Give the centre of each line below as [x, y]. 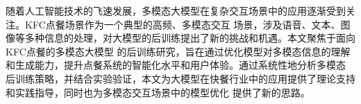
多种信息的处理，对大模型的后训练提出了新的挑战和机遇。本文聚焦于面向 [190, 38]
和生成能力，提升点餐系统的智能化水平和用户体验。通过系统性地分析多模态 [176, 65]
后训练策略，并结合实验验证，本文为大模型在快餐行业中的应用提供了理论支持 [180, 78]
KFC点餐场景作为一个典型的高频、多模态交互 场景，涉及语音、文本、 [183, 24]
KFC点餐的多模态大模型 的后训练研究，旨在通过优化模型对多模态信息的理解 [178, 51]
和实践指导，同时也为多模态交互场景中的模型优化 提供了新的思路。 [158, 92]
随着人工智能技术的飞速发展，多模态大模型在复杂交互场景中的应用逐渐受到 [176, 10]
